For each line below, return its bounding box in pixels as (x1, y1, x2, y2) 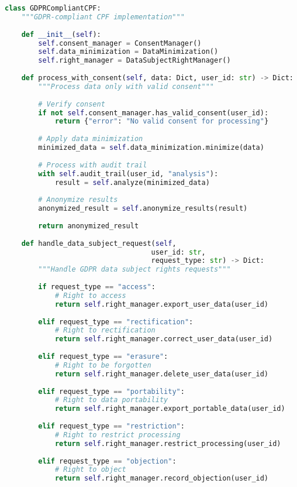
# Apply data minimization (38, 135, 143, 143)
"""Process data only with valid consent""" (38, 82, 214, 91)
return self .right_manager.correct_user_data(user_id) (54, 335, 273, 344)
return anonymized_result (38, 221, 139, 230)
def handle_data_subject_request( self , (21, 239, 177, 248)
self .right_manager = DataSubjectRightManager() (38, 56, 231, 65)
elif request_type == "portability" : (38, 387, 185, 396)
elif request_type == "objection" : (38, 457, 177, 465)
